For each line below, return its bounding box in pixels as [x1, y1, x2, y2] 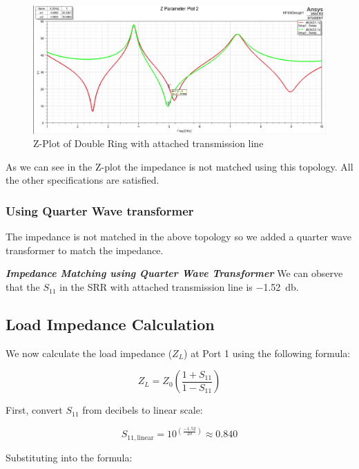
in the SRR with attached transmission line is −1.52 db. [59, 280, 299, 294]
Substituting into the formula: [6, 450, 133, 464]
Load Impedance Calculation [6, 314, 215, 335]
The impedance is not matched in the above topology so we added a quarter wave [6, 229, 352, 244]
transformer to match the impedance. [6, 242, 164, 257]
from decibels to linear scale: [82, 403, 203, 417]
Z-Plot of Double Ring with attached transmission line [33, 136, 264, 151]
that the [6, 280, 40, 294]
